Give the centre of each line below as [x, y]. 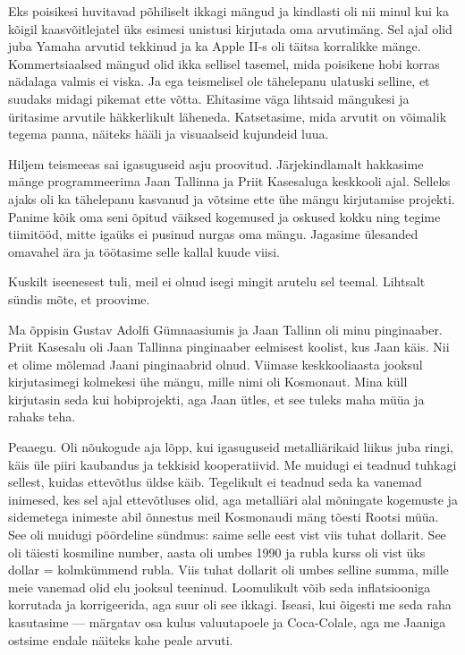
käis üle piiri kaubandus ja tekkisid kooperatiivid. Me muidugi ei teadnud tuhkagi [232, 464]
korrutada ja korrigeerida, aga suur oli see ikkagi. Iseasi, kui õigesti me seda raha [230, 604]
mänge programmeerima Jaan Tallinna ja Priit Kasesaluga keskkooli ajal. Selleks [229, 181]
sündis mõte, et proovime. [79, 298]
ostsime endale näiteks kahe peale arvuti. [121, 639]
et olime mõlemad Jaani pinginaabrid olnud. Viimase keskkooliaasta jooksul [216, 364]
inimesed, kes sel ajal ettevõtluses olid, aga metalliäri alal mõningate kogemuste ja [233, 499]
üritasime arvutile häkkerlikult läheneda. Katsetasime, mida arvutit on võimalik [228, 116]
